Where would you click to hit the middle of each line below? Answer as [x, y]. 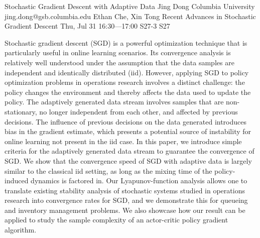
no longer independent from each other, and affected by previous [139, 111]
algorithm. [21, 230]
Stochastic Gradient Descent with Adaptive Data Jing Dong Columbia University [130, 6]
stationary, [21, 111]
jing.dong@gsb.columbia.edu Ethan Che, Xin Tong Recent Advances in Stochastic [130, 16]
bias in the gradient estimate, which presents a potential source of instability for [128, 131]
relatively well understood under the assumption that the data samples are [119, 62]
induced [17, 181]
